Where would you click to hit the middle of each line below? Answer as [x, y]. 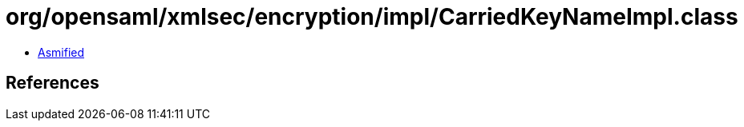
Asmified [61, 52]
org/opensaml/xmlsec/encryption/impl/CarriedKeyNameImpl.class [372, 17]
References [53, 83]
